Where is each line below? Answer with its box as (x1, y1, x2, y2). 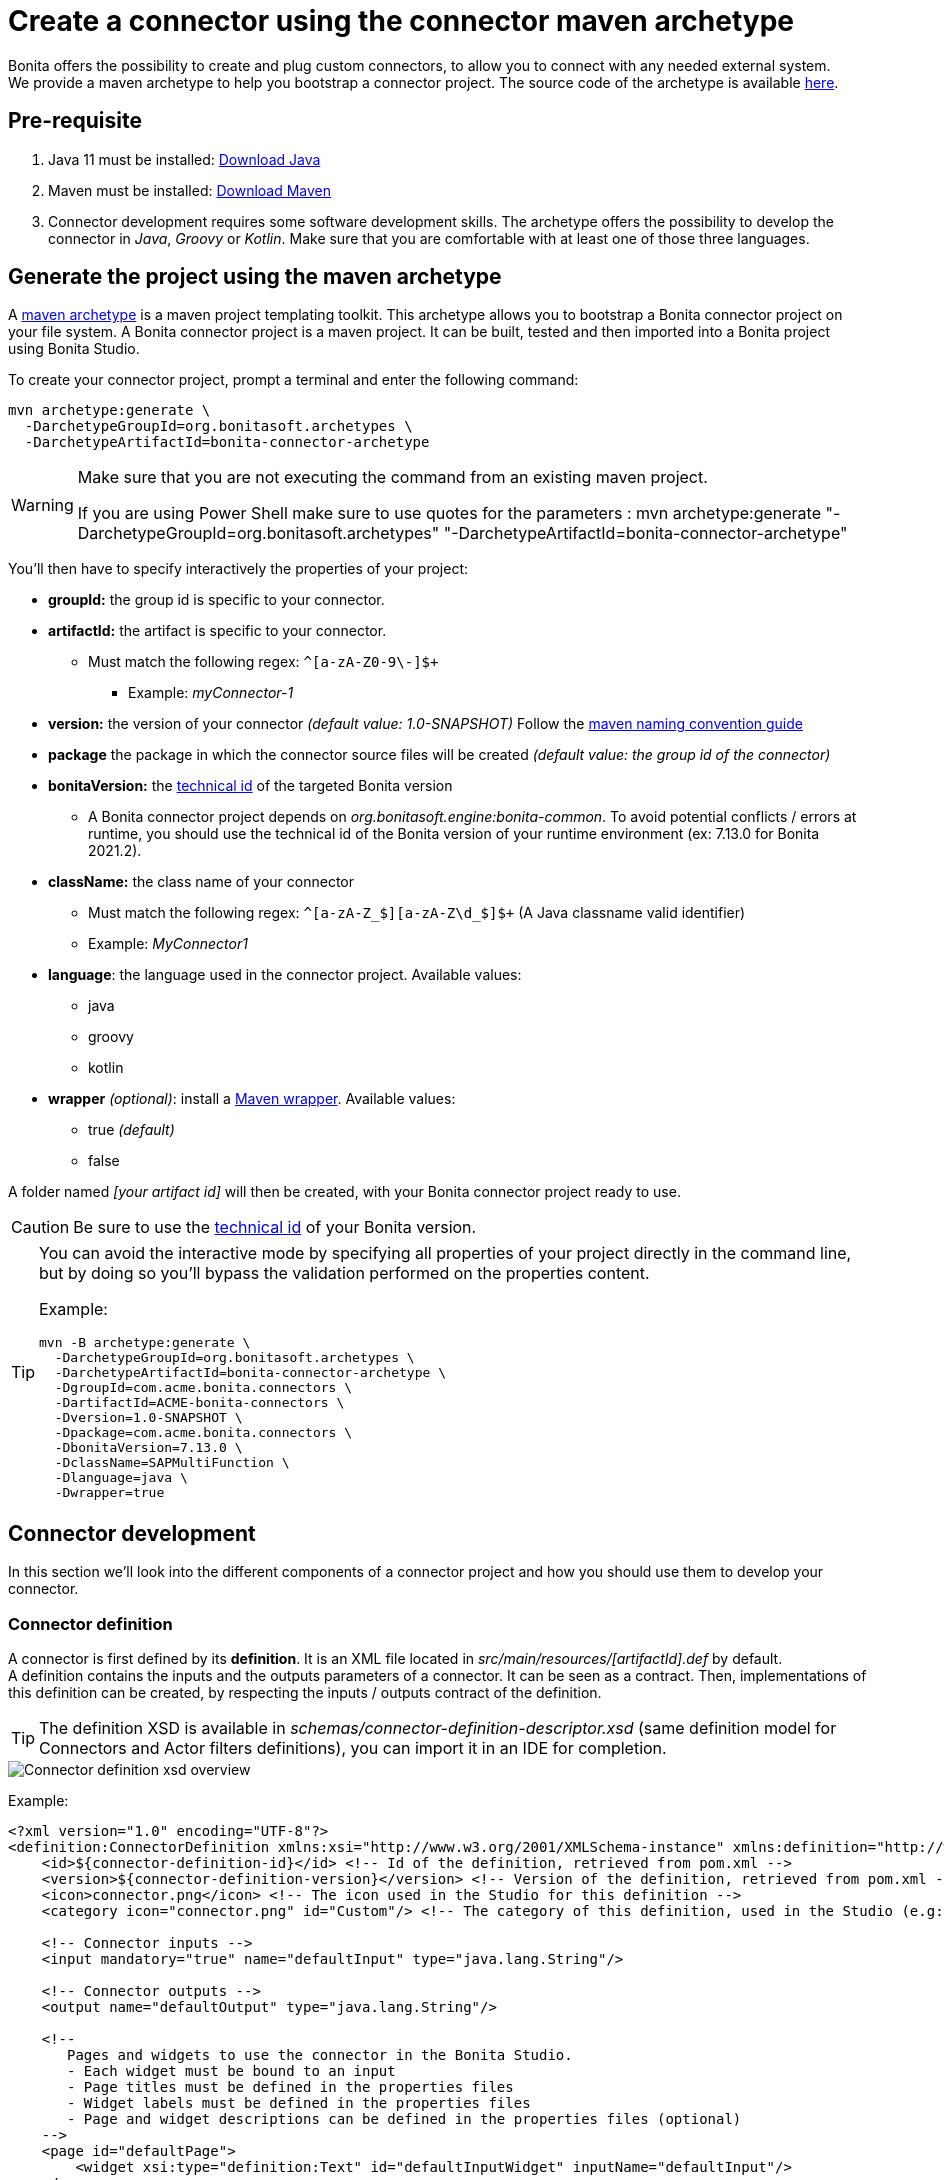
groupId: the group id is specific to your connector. (48, 591, 385, 609)
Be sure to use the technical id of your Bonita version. (73, 1217, 477, 1238)
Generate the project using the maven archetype (8, 264, 502, 290)
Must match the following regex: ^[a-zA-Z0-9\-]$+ (88, 653, 439, 671)
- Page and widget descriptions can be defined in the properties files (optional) (67, 2111, 742, 2128)
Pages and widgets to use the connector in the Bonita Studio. (67, 2047, 573, 2064)
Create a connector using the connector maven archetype (8, 4, 795, 38)
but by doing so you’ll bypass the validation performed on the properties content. (39, 1263, 650, 1284)
